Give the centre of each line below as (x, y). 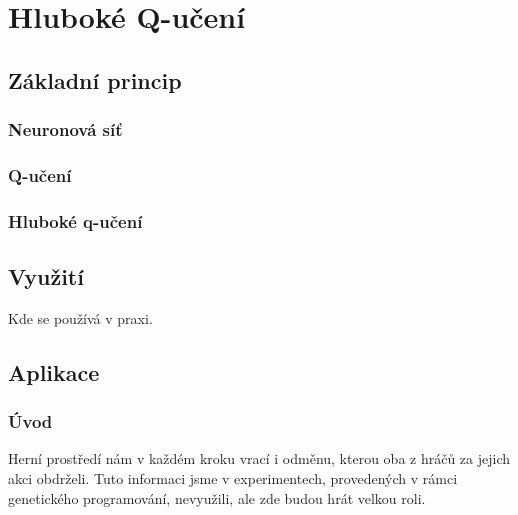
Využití (46, 276)
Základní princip (95, 79)
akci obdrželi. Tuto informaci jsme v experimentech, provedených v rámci (233, 478)
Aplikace (54, 371)
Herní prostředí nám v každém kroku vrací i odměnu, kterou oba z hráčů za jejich (259, 458)
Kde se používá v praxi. (80, 317)
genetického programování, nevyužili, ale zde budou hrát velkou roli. (217, 497)
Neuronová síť (65, 129)
